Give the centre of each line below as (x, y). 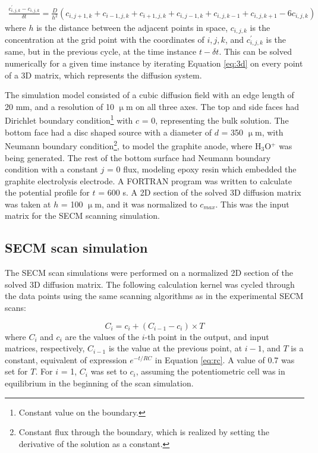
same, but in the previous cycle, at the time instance (101, 51)
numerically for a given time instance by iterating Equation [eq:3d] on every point (154, 63)
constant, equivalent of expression (66, 359)
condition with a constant (51, 169)
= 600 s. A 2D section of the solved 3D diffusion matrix (200, 192)
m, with (269, 132)
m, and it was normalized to (146, 204)
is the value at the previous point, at (175, 348)
